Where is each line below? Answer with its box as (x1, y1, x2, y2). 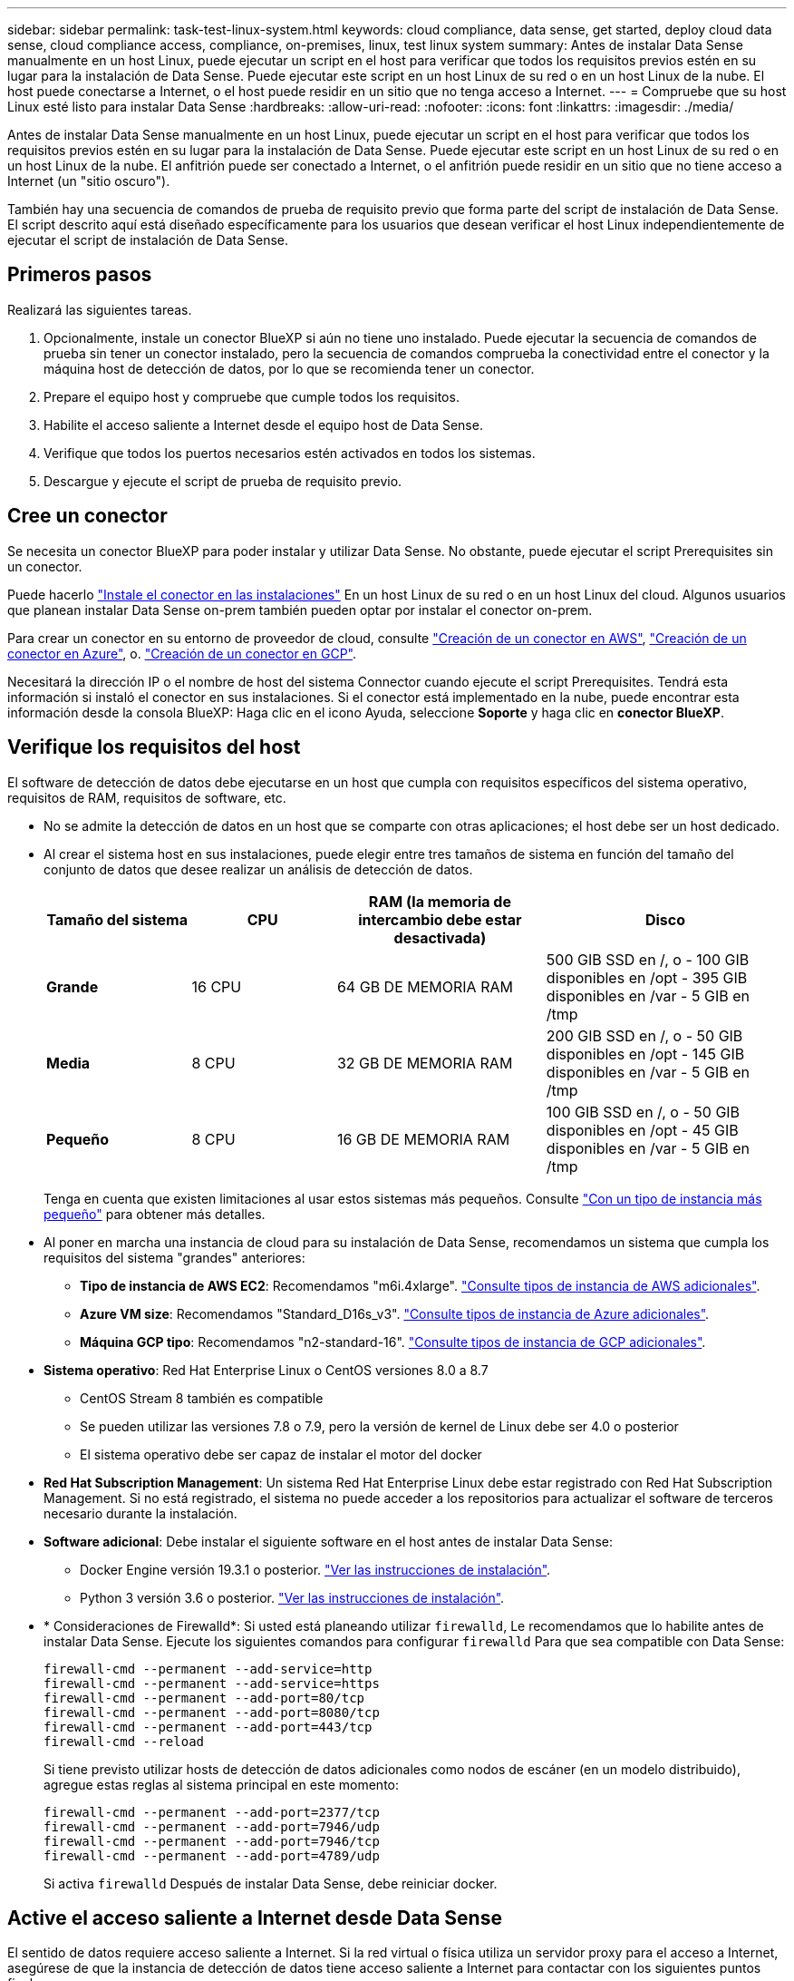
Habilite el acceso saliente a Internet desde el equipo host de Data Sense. (44, 416, 483, 433)
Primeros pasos (7, 263, 152, 287)
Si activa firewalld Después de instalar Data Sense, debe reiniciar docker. (44, 1875, 498, 1891)
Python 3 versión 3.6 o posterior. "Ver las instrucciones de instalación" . (80, 1589, 505, 1605)
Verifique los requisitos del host (7, 736, 301, 759)
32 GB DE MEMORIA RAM (336, 1053, 513, 1072)
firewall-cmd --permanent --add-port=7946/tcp (44, 1833, 380, 1849)
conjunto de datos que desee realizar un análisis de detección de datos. (44, 861, 473, 877)
